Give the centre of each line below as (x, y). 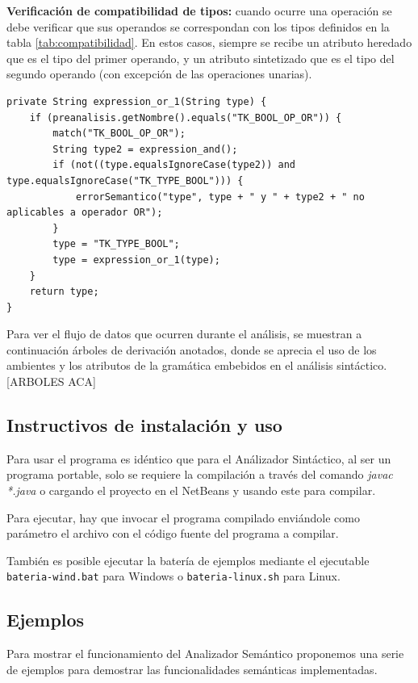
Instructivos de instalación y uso (144, 425)
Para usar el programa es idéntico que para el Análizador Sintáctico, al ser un (199, 458)
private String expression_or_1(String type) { (137, 101)
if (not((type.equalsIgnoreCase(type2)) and (174, 165)
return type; (64, 292)
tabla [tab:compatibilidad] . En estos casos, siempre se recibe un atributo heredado (209, 42)
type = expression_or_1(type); (136, 260)
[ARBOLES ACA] (51, 381)
